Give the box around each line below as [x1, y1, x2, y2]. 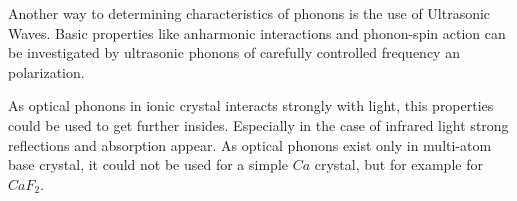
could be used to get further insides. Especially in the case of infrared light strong [8, 114, 509, 135]
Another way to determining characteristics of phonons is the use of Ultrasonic [8, 3, 491, 23]
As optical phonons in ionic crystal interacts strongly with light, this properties [8, 95, 494, 116]
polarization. [8, 61, 85, 82]
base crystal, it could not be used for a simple [8, 154, 288, 175]
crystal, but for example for [314, 154, 483, 175]
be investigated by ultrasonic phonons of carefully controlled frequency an [8, 42, 460, 63]
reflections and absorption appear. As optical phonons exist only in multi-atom [8, 134, 492, 155]
